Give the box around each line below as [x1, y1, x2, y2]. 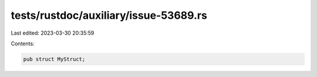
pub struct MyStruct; [23, 56, 86, 62]
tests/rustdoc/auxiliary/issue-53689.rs [11, 9, 208, 22]
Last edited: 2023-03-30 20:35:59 [11, 29, 95, 36]
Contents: [11, 40, 35, 47]
